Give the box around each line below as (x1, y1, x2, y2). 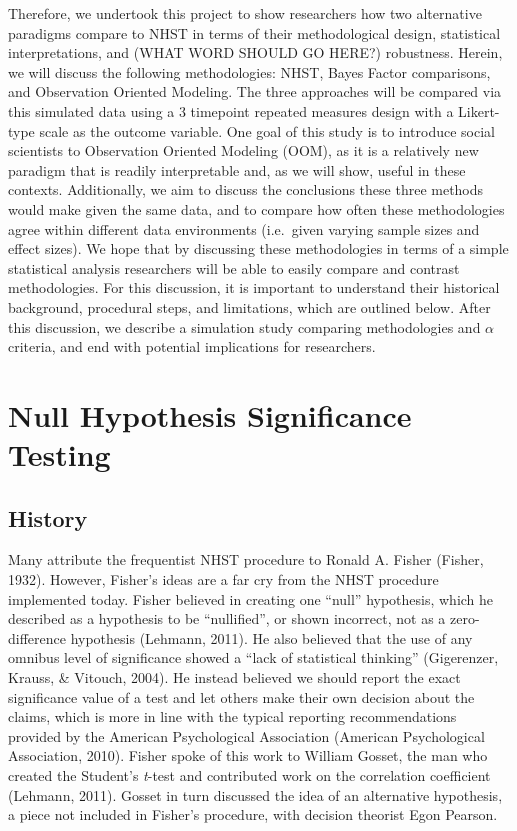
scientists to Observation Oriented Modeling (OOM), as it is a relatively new (8, 140, 479, 161)
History (8, 502, 88, 533)
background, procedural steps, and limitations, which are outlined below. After (8, 296, 491, 317)
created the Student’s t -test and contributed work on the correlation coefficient (8, 764, 491, 785)
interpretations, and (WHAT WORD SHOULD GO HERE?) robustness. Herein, (8, 42, 503, 63)
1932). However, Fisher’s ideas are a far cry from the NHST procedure (8, 569, 439, 590)
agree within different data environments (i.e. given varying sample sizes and (8, 218, 480, 239)
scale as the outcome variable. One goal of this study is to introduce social (39, 120, 496, 141)
